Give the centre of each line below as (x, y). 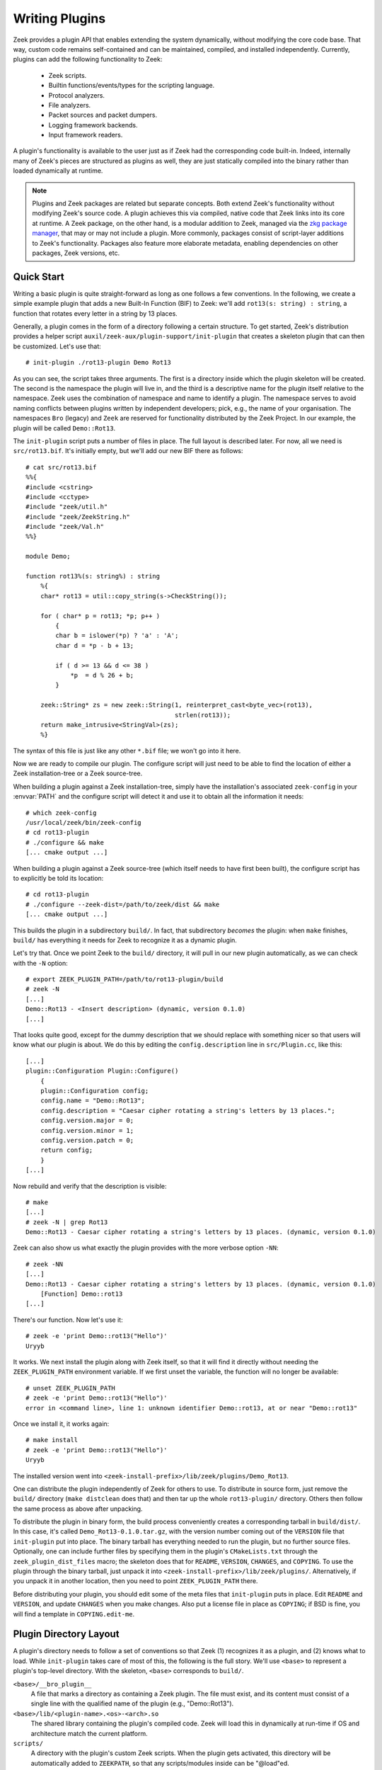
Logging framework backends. (93, 125)
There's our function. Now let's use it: (68, 1320)
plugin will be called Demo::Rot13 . (64, 428)
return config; (66, 1150)
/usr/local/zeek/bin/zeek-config (83, 823)
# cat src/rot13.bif (61, 467)
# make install (52, 1440)
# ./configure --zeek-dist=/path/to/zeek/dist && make (123, 904)
